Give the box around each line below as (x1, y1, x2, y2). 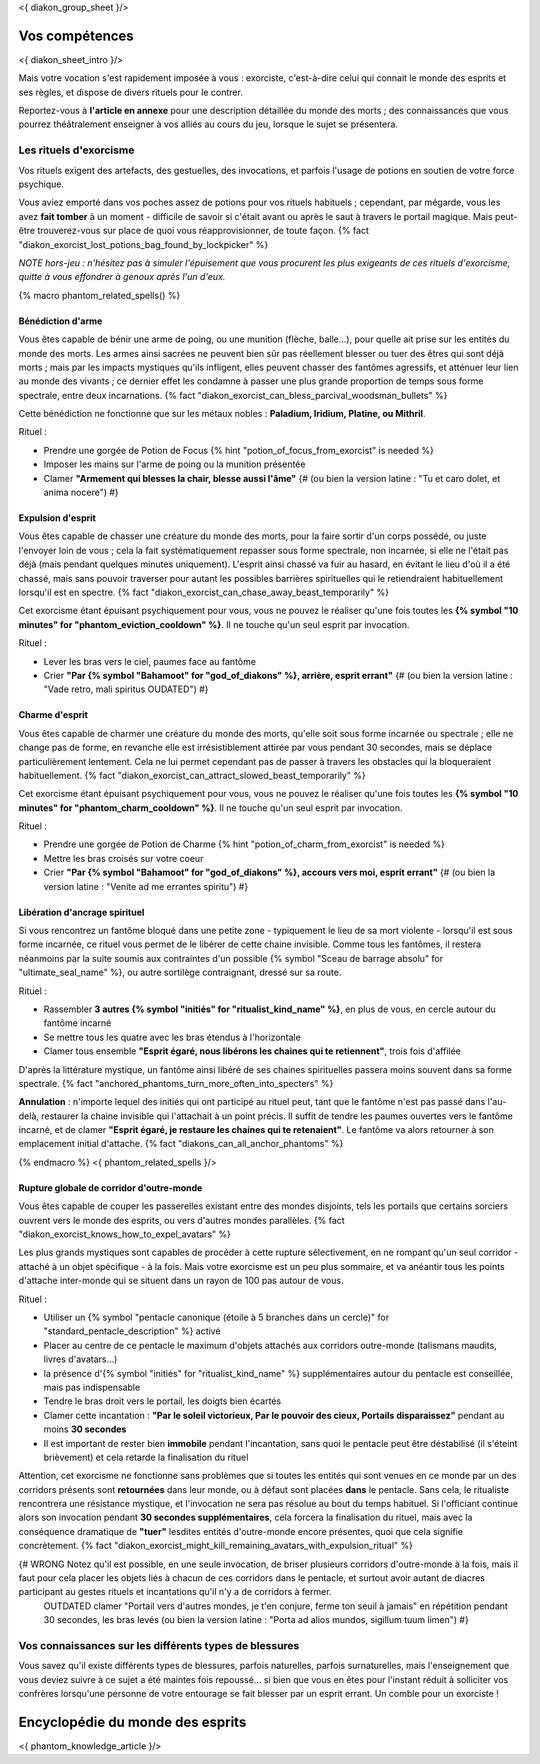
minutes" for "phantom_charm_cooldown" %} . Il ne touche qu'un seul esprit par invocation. (18, 801, 403, 814)
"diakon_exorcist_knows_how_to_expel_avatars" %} (18, 1228, 232, 1240)
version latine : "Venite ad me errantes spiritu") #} (43, 880, 249, 892)
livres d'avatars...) (43, 1353, 118, 1365)
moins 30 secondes (43, 1423, 127, 1435)
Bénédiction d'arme (18, 315, 103, 327)
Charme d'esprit (18, 709, 89, 721)
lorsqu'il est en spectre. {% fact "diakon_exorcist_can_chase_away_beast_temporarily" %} (18, 586, 390, 598)
